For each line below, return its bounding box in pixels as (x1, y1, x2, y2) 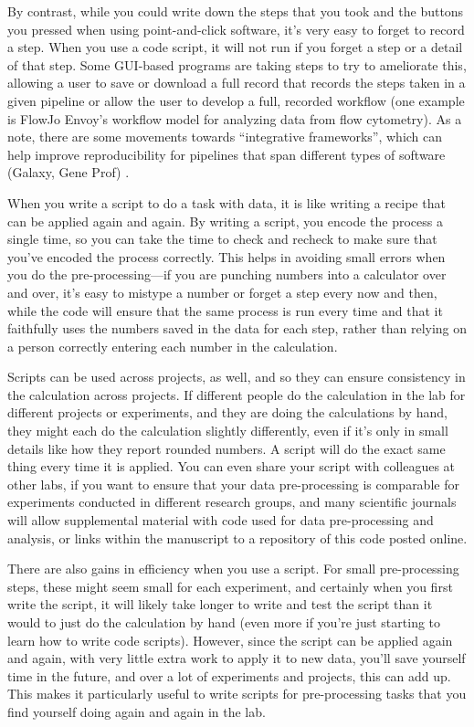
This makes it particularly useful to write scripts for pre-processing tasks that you (7, 684, 467, 703)
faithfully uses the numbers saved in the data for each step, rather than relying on (7, 319, 468, 338)
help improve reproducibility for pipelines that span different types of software (7, 144, 446, 163)
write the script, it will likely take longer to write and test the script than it (7, 595, 433, 614)
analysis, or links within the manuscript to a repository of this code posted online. (7, 528, 468, 547)
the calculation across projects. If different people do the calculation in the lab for (7, 385, 466, 404)
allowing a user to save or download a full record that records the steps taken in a (7, 73, 466, 92)
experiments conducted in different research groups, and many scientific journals (7, 492, 457, 511)
